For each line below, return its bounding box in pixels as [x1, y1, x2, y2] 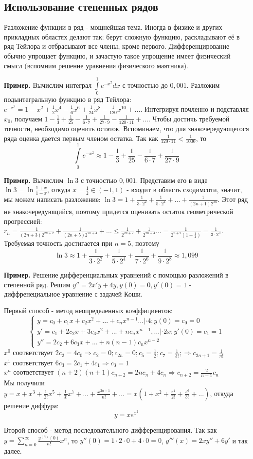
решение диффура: [4, 400, 59, 410]
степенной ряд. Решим [4, 279, 71, 289]
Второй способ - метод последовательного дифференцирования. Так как [4, 424, 217, 435]
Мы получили [4, 378, 45, 388]
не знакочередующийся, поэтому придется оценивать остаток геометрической [4, 206, 233, 216]
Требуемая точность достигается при [4, 238, 112, 248]
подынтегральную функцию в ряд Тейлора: [4, 94, 131, 104]
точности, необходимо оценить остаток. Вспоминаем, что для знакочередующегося [4, 123, 249, 134]
